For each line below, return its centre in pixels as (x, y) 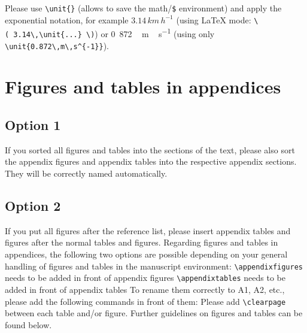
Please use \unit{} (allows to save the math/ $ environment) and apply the (143, 8)
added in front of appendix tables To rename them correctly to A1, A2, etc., (145, 289)
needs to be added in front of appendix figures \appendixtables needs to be (145, 278)
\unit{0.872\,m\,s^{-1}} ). (57, 45)
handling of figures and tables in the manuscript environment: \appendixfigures (154, 266)
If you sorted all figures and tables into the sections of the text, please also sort (150, 149)
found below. (28, 324)
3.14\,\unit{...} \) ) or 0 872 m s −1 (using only (114, 33)
